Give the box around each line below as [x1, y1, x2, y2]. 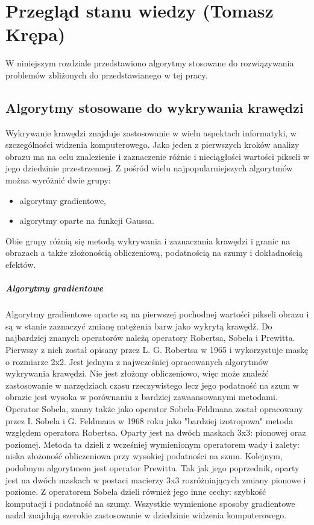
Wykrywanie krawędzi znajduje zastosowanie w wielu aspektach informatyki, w [5, 126, 297, 139]
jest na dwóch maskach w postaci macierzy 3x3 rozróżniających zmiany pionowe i [5, 473, 306, 486]
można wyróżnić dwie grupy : [5, 174, 111, 186]
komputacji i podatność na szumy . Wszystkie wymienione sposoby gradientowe [5, 497, 295, 509]
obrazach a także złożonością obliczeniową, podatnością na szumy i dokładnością [5, 246, 303, 259]
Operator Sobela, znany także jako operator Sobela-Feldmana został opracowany [5, 402, 303, 415]
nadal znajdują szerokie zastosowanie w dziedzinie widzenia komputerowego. [5, 509, 287, 521]
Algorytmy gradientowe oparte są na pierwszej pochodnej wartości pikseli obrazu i [5, 308, 309, 320]
